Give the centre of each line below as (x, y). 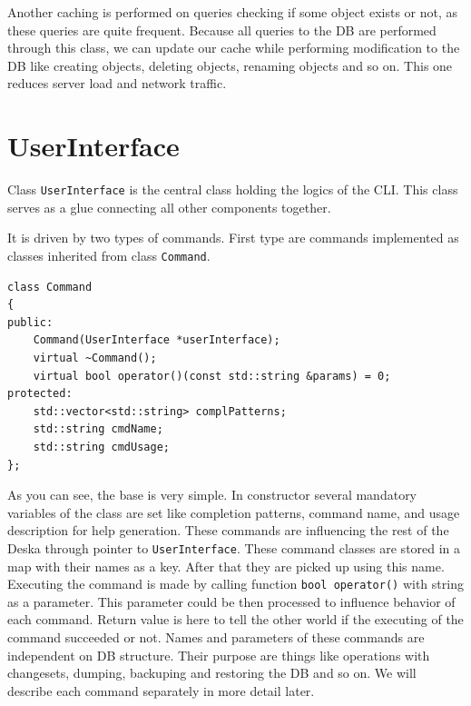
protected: (40, 394)
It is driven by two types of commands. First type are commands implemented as (233, 238)
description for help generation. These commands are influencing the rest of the (228, 530)
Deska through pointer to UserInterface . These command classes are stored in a (234, 547)
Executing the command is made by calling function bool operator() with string (235, 584)
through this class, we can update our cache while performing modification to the (234, 48)
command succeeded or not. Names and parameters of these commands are (216, 637)
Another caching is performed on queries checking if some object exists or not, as (233, 12)
